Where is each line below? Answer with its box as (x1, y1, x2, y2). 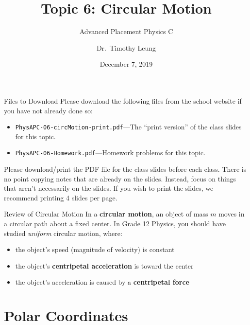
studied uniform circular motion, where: (4, 228, 122, 238)
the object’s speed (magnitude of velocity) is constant (15, 244, 175, 254)
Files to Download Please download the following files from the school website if (4, 95, 242, 106)
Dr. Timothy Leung (96, 42, 156, 53)
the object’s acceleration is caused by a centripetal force (15, 277, 189, 287)
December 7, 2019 (100, 59, 153, 69)
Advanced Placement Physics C (79, 26, 173, 36)
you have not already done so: (4, 105, 93, 115)
